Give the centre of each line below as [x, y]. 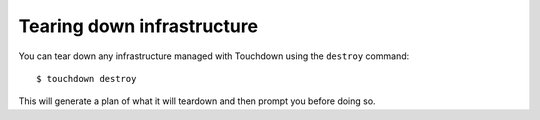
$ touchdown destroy [86, 78]
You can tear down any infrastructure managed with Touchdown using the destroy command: [214, 56]
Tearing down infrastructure [138, 26]
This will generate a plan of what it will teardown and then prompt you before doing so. [197, 101]
